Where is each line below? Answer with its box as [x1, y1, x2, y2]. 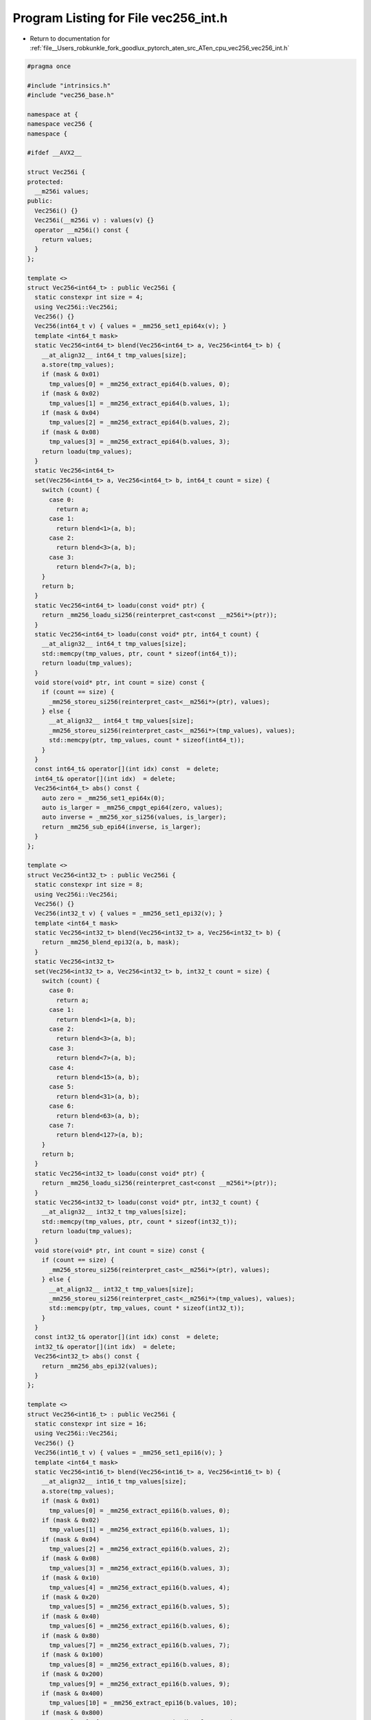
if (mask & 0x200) [41, 1670, 104, 1678]
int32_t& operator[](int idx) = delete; [34, 1342, 177, 1351]
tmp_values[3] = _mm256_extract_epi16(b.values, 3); [49, 1564, 230, 1572]
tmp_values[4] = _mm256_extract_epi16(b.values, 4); [49, 1583, 230, 1591]
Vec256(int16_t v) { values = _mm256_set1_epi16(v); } [34, 1449, 223, 1456]
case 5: [49, 1083, 75, 1090]
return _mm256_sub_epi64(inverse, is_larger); [41, 823, 202, 830]
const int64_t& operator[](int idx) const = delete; [34, 765, 220, 773]
